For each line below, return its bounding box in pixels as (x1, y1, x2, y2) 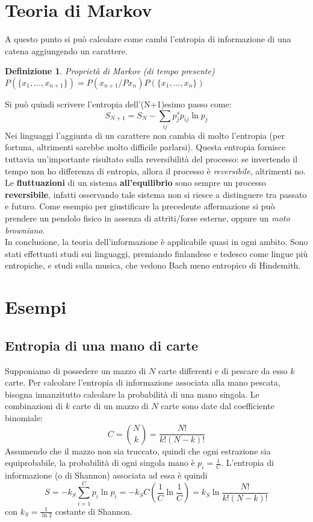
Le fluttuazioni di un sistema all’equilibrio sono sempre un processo (5, 176, 267, 189)
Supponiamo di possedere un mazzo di (5, 364, 146, 377)
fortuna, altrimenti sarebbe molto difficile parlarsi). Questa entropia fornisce (5, 141, 286, 153)
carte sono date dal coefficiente (161, 399, 274, 412)
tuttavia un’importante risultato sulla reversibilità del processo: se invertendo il (5, 153, 298, 165)
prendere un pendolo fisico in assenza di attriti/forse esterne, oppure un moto (5, 211, 290, 224)
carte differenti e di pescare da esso (158, 364, 288, 377)
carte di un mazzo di (72, 399, 149, 412)
